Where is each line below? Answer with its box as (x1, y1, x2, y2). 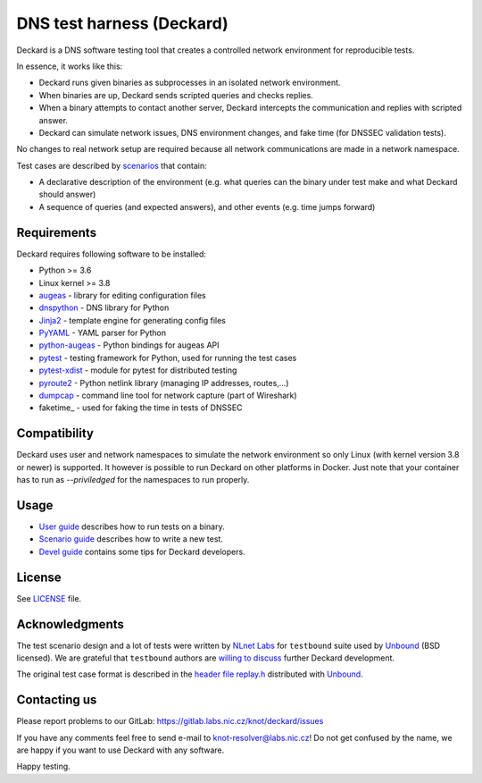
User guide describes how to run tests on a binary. (38, 521, 225, 532)
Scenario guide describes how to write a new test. (38, 534, 223, 544)
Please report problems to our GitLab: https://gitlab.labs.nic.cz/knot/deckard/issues (16, 716, 324, 727)
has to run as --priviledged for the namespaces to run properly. (16, 475, 250, 485)
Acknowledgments (16, 617, 125, 632)
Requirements (16, 224, 97, 240)
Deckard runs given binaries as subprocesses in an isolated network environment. (38, 77, 341, 88)
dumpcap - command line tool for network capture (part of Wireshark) (38, 390, 298, 401)
